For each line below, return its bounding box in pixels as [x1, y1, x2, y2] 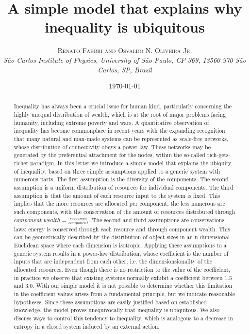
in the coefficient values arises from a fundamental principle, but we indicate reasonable [14, 290, 235, 298]
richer [14, 159, 29, 167]
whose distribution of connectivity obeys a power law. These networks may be [14, 142, 211, 151]
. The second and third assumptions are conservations [88, 215, 225, 224]
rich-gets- [207, 151, 231, 159]
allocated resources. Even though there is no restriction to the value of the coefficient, [14, 265, 231, 274]
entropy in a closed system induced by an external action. [14, 322, 160, 330]
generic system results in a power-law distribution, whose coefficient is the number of [14, 249, 229, 257]
